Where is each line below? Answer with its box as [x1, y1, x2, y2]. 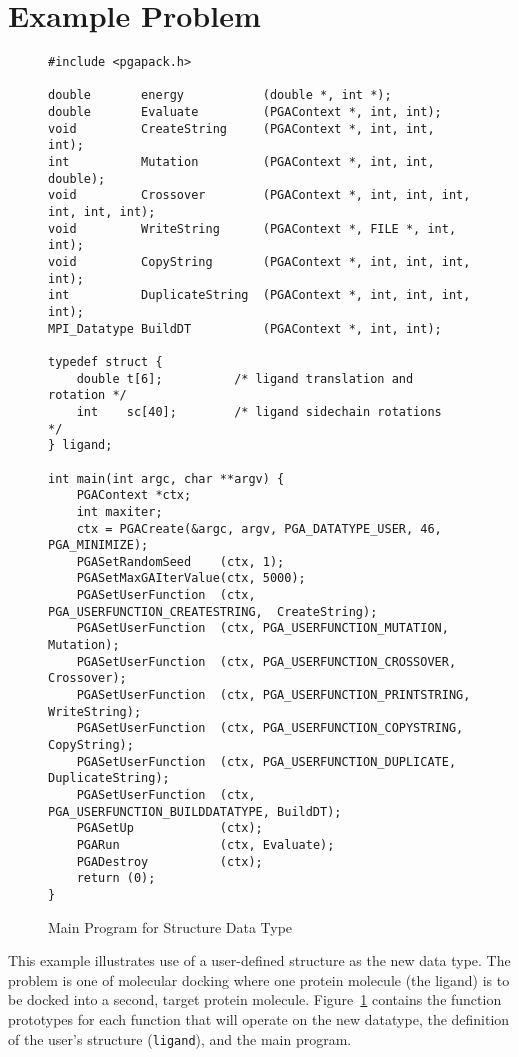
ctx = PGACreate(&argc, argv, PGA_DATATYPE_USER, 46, [76, 521, 442, 536]
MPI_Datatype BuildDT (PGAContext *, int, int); [48, 321, 442, 336]
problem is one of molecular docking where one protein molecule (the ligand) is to [8, 969, 510, 990]
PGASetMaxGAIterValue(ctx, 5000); [76, 571, 306, 586]
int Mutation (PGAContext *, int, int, [48, 155, 435, 170]
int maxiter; [76, 504, 163, 519]
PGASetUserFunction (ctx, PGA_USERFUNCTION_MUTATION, [76, 621, 449, 636]
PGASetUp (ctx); [76, 821, 263, 836]
